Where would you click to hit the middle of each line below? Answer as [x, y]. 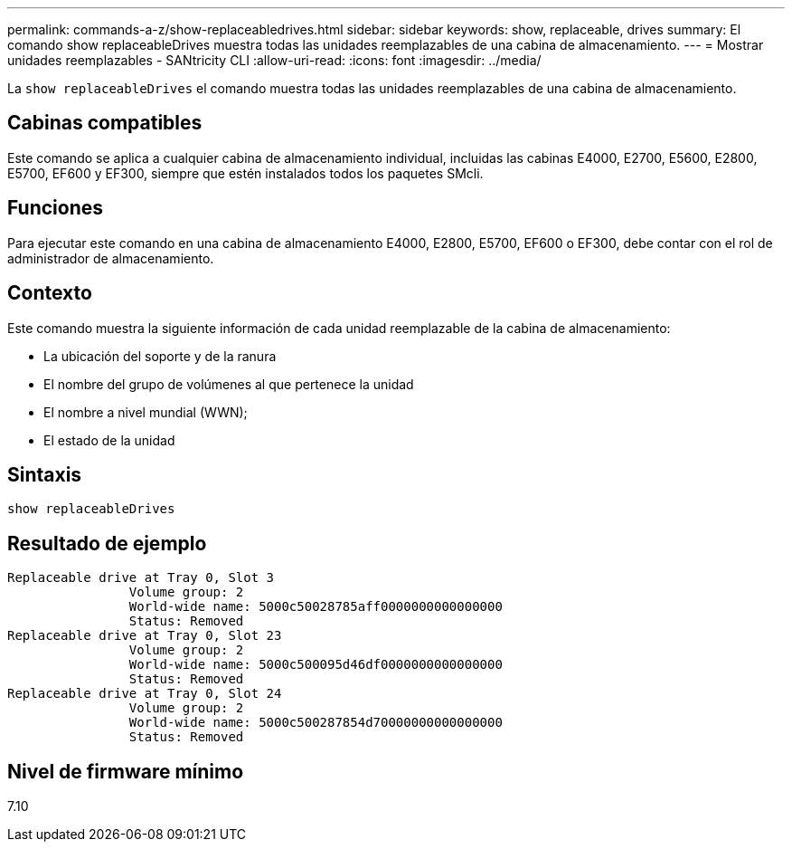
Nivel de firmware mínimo [126, 771]
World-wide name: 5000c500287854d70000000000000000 [316, 723]
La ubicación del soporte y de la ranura [160, 356]
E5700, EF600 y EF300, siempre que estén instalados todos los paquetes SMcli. [245, 173]
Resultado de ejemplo [107, 543]
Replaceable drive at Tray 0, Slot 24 [145, 694]
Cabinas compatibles [105, 123]
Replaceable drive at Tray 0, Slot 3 [141, 578]
